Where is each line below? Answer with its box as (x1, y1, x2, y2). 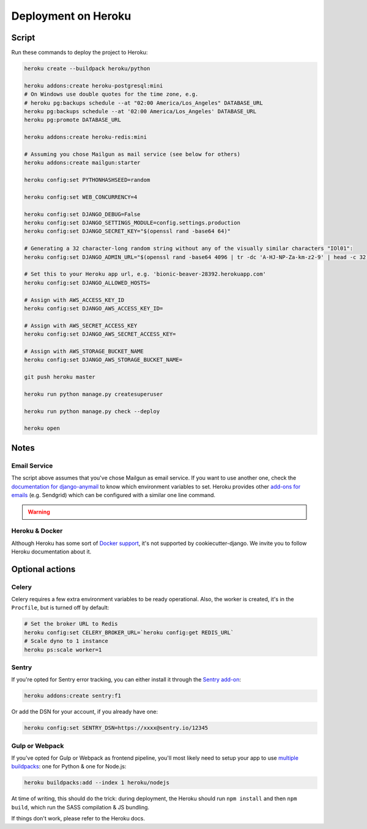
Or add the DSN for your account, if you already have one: (11, 708, 158, 716)
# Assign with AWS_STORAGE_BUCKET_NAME (24, 348, 144, 354)
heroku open (24, 425, 61, 432)
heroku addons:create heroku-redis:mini (24, 133, 147, 141)
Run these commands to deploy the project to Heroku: (11, 49, 148, 56)
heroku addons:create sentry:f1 (24, 692, 122, 699)
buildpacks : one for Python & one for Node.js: (11, 763, 127, 770)
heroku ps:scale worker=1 (24, 646, 102, 653)
